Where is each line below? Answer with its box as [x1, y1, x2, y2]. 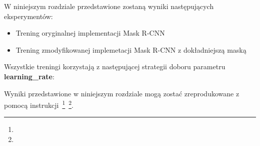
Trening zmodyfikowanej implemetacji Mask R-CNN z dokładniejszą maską [15, 44, 246, 55]
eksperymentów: [4, 11, 53, 21]
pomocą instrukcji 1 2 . [4, 98, 74, 110]
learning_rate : [4, 71, 54, 81]
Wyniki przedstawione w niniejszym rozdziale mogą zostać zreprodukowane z [4, 88, 239, 98]
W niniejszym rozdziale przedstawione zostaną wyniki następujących [4, 1, 214, 11]
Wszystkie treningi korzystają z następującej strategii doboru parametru [4, 61, 225, 72]
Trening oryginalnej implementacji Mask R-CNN [15, 28, 165, 38]
